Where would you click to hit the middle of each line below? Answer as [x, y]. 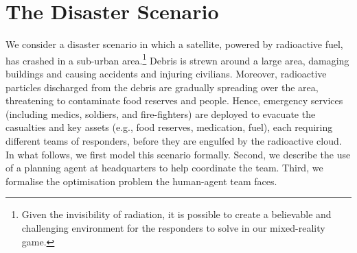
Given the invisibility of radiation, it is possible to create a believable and [176, 214]
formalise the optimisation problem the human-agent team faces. [141, 181]
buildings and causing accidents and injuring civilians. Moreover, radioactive [166, 73]
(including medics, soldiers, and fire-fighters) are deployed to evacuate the [161, 113]
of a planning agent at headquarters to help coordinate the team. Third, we [164, 168]
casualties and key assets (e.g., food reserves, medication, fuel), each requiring [169, 127]
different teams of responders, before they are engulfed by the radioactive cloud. [174, 140]
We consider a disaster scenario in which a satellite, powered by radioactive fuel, [174, 44]
